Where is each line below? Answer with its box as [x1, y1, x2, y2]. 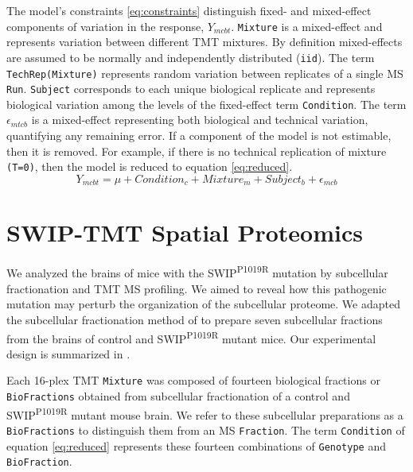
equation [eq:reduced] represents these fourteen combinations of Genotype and [6, 437, 386, 454]
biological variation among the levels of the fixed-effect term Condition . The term [6, 95, 407, 112]
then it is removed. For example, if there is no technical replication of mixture [6, 142, 387, 159]
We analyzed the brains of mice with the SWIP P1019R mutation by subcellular [6, 262, 388, 281]
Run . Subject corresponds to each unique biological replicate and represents [6, 80, 376, 97]
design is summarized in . [6, 345, 131, 362]
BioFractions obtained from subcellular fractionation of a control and [6, 388, 350, 404]
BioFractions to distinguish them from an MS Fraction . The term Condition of [6, 421, 405, 438]
